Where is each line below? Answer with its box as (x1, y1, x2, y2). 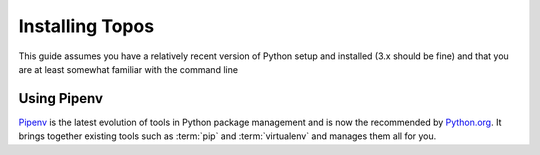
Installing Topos (18, 15, 155, 37)
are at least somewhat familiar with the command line (18, 63, 239, 75)
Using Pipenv (18, 90, 104, 107)
